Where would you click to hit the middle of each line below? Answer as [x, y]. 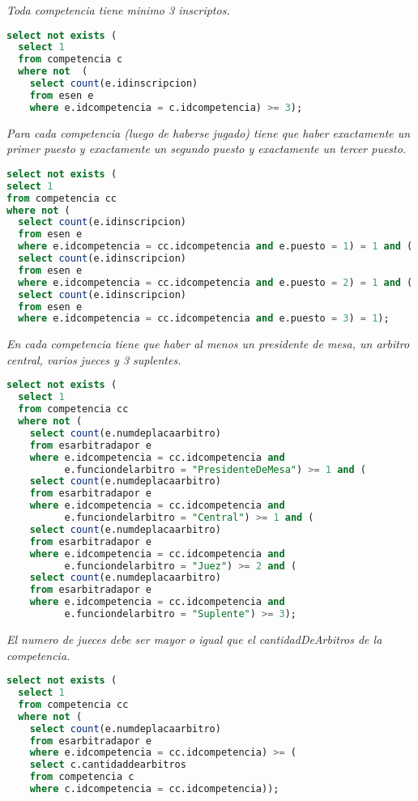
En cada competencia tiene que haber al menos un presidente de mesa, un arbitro [208, 344]
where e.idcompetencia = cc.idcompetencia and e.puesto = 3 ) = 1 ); [204, 319]
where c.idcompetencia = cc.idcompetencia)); [154, 789]
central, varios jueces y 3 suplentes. [94, 359]
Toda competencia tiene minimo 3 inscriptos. [118, 10]
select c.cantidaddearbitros [108, 765]
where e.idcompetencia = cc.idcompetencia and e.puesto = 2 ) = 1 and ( [215, 282]
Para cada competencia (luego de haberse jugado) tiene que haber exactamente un [209, 132]
